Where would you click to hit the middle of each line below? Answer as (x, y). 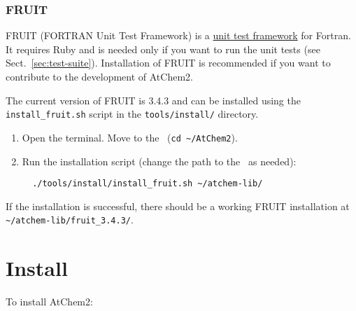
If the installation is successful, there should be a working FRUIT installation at (178, 206)
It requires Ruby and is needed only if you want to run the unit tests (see (163, 49)
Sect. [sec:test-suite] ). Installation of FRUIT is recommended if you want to (168, 63)
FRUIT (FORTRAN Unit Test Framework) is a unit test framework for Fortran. (178, 35)
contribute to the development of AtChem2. (99, 76)
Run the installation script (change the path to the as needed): (159, 161)
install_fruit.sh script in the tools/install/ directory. (132, 114)
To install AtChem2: (49, 302)
